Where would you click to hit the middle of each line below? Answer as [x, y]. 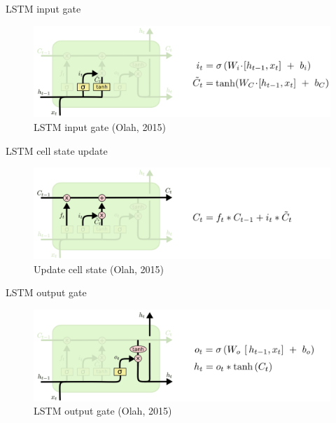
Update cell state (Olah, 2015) [99, 269]
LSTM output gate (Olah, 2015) [103, 411]
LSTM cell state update [57, 150]
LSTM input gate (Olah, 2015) [100, 127]
